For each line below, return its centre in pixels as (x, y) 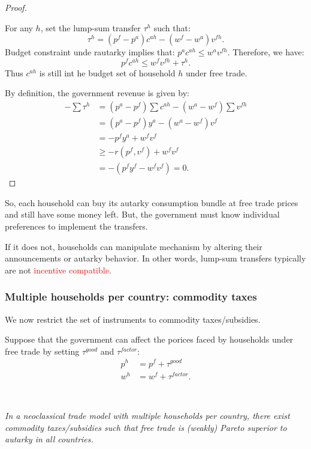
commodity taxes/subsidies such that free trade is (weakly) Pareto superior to (146, 427)
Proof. (16, 7)
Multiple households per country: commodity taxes (131, 297)
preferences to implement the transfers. (76, 226)
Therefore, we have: (268, 52)
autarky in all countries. (49, 439)
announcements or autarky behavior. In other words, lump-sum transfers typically (155, 258)
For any (19, 27)
